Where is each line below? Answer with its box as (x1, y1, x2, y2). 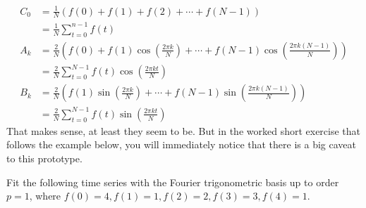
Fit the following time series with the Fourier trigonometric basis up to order (6, 174, 339, 189)
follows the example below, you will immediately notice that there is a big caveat (6, 137, 356, 152)
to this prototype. (6, 151, 83, 166)
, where (29, 188, 61, 203)
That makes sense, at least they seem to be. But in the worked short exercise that (6, 123, 361, 138)
